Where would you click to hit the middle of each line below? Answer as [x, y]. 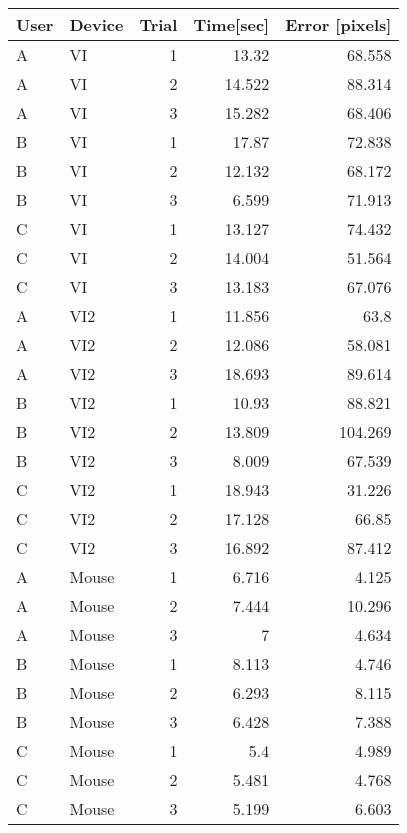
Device [96, 24]
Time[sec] [231, 24]
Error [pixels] [338, 24]
